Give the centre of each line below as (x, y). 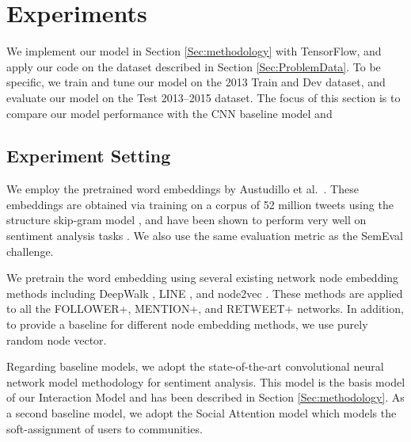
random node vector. (57, 339)
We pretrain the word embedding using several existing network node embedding (203, 278)
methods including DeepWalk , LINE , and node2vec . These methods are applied (205, 293)
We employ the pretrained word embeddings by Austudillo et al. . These (183, 189)
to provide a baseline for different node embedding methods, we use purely (187, 324)
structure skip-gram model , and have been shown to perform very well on (186, 220)
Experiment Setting (89, 156)
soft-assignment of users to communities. (105, 428)
